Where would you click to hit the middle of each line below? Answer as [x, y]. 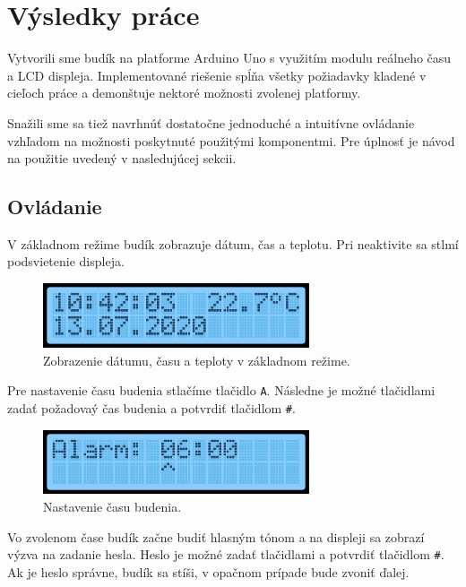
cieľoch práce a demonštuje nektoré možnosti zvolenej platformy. [184, 93]
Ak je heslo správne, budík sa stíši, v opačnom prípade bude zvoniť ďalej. [208, 571]
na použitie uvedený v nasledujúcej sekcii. [122, 158]
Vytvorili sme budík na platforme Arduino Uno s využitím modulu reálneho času [229, 58]
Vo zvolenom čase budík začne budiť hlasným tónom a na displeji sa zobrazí [216, 536]
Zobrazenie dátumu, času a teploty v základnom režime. [197, 360]
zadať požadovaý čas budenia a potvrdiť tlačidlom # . [151, 407]
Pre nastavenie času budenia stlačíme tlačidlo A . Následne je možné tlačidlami [221, 390]
